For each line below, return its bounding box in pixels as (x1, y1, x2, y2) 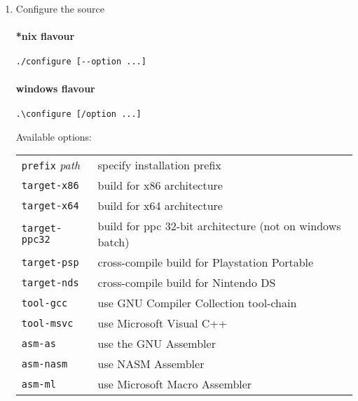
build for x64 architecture (97, 197, 223, 214)
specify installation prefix (97, 157, 221, 174)
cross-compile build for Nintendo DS (97, 274, 276, 291)
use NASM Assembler (97, 356, 205, 372)
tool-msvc (21, 317, 74, 329)
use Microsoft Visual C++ (97, 315, 228, 332)
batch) (97, 234, 130, 251)
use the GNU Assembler (97, 335, 216, 352)
